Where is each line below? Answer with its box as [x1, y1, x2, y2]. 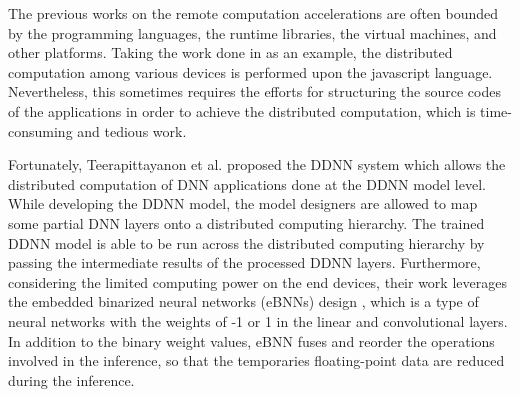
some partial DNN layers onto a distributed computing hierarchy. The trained [8, 212, 485, 233]
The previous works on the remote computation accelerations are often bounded [8, 3, 499, 23]
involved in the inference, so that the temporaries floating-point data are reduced [8, 350, 505, 371]
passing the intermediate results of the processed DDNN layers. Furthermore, [8, 252, 481, 273]
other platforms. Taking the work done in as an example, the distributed [8, 42, 453, 63]
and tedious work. [77, 120, 187, 141]
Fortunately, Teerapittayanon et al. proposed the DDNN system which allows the [8, 154, 506, 175]
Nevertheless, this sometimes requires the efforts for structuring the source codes [8, 81, 501, 102]
